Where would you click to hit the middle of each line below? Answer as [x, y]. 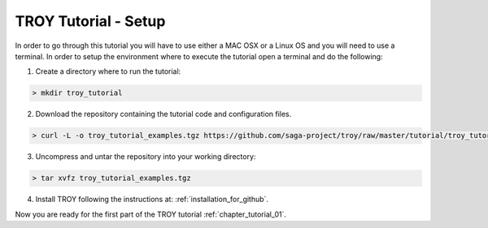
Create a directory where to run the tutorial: [108, 71]
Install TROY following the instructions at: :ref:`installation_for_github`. [152, 200]
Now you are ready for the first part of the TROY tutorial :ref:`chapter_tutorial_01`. [150, 214]
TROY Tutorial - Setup [90, 21]
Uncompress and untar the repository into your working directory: [146, 157]
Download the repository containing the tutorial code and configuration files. [163, 114]
